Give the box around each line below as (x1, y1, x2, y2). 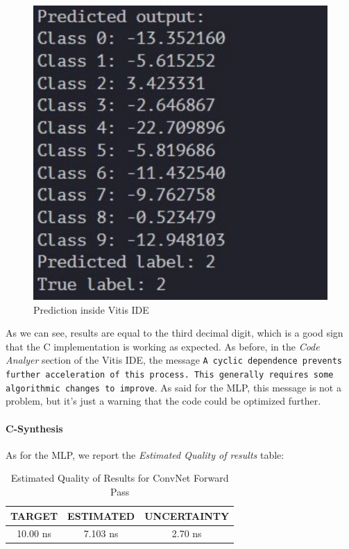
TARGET (10, 508, 58, 523)
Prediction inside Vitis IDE (33, 302, 149, 316)
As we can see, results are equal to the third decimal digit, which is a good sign (6, 326, 343, 340)
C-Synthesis (6, 421, 63, 435)
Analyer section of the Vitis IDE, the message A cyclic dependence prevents (6, 353, 342, 367)
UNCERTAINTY (144, 508, 230, 523)
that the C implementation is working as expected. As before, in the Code (6, 339, 320, 353)
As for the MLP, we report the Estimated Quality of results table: (6, 447, 284, 462)
